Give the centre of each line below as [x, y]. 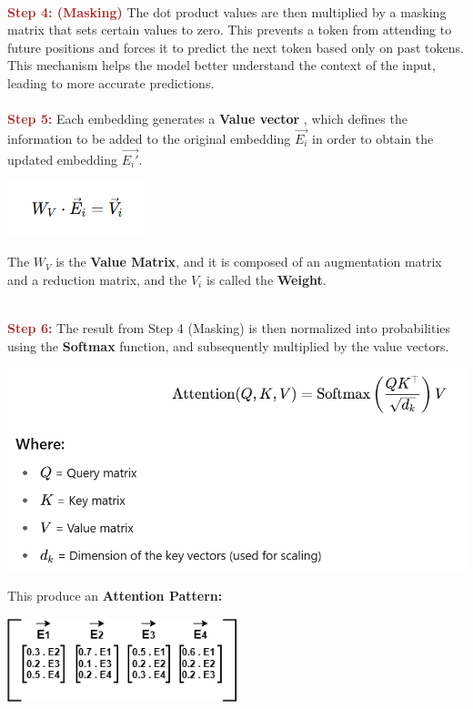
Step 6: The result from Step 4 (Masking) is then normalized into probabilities [229, 328]
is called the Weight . [266, 279]
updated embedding [62, 159]
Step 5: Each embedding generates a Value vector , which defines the [207, 119]
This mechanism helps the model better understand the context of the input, [221, 65]
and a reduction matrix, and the [97, 279]
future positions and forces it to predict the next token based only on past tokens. [236, 47]
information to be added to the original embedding [149, 138]
